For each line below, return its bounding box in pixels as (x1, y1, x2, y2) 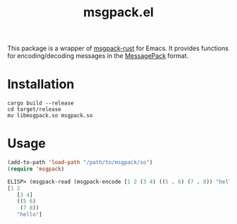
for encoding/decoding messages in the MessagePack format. (7, 52, 189, 60)
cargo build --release (7, 100, 74, 107)
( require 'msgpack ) (7, 165, 65, 172)
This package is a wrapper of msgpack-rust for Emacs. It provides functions (7, 44, 229, 53)
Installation (7, 76, 75, 93)
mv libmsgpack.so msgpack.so (7, 112, 93, 119)
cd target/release (7, 106, 61, 113)
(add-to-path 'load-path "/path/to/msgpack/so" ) (7, 159, 153, 166)
